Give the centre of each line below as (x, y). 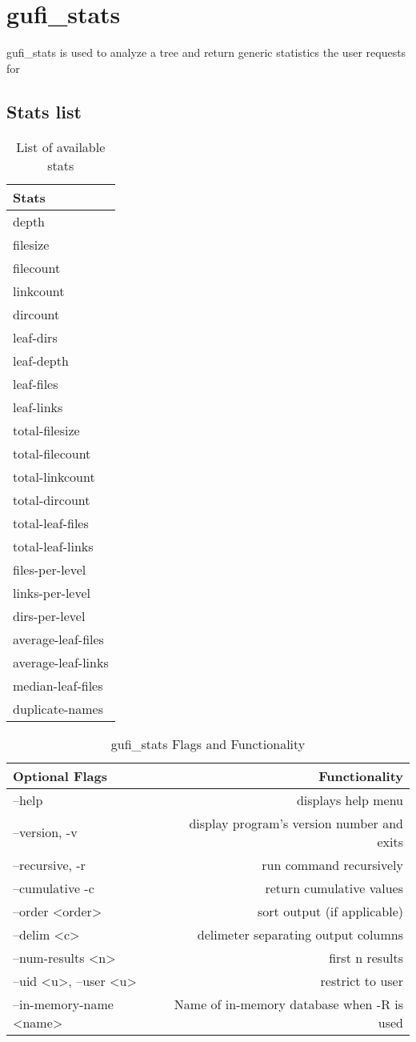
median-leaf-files (58, 685)
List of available (61, 146)
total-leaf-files (51, 523)
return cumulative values (334, 888)
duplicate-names (58, 708)
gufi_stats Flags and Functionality (208, 743)
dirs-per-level (49, 615)
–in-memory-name (63, 1004)
